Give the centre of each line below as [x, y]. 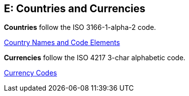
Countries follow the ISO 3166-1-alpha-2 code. [80, 27]
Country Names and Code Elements [62, 43]
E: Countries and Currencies [75, 9]
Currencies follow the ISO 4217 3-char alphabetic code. [95, 58]
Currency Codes [31, 73]
